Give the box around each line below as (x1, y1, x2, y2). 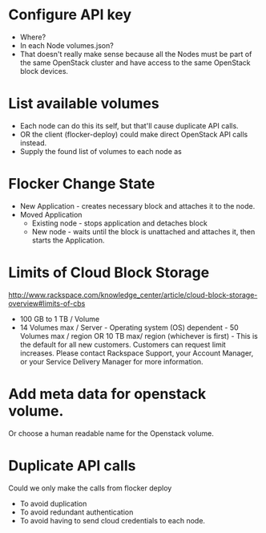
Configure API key (8, 6, 132, 24)
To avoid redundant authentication (19, 507, 134, 517)
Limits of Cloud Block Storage (8, 263, 210, 282)
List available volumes (8, 95, 159, 113)
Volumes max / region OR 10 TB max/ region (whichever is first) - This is (19, 331, 258, 340)
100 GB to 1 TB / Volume (19, 314, 100, 323)
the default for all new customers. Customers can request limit (19, 340, 226, 349)
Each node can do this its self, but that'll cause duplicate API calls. (19, 120, 239, 130)
